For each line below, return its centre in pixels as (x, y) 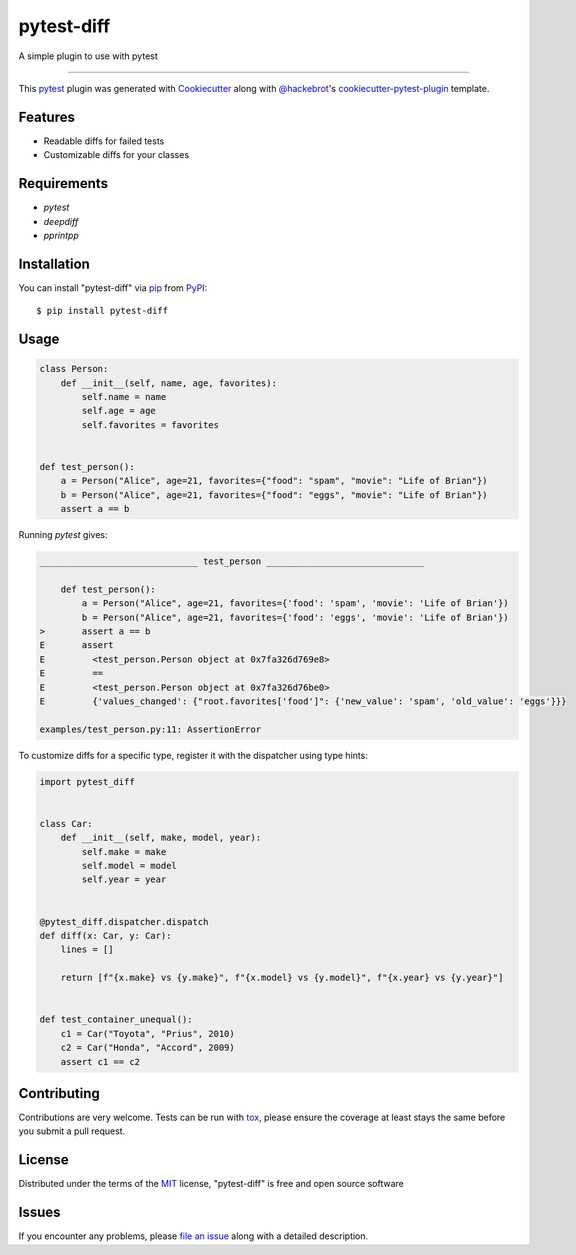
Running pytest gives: (63, 535)
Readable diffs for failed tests (104, 141)
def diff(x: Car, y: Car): (105, 936)
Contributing (59, 1093)
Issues (39, 1212)
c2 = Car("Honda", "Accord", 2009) (147, 1048)
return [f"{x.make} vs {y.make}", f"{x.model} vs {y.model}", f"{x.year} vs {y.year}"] (282, 978)
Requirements (63, 183)
